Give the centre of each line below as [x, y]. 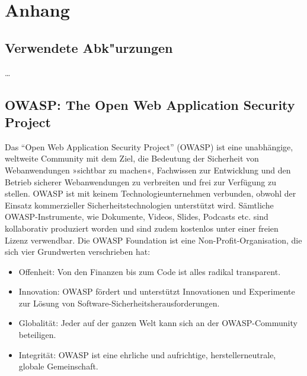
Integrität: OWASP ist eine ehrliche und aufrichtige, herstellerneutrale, [147, 354]
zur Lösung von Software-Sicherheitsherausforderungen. [119, 303]
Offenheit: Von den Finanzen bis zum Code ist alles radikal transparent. [150, 271]
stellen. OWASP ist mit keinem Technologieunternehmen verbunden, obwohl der [151, 193]
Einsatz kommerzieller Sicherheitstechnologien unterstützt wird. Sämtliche [139, 205]
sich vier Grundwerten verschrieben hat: [78, 252]
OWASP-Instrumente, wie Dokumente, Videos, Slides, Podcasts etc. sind [137, 217]
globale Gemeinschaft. [58, 366]
